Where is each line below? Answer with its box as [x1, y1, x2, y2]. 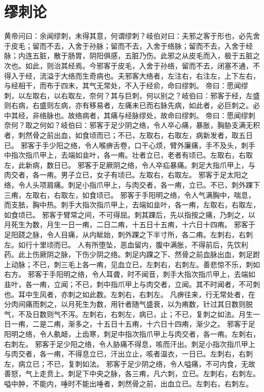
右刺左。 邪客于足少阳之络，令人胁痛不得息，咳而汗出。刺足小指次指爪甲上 [4, 338, 255, 349]
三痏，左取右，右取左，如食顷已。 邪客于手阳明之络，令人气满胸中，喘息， [4, 189, 255, 200]
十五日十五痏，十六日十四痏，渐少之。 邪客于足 [96, 318, 255, 329]
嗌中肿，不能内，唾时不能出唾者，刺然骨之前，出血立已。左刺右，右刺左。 [4, 378, 253, 388]
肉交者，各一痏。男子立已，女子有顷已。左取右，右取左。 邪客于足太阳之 [4, 169, 248, 180]
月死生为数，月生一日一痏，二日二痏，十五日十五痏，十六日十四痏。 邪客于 [4, 219, 255, 230]
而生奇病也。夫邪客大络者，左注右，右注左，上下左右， [75, 70, 260, 81]
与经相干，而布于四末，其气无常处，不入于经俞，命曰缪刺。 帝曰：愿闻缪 [4, 80, 248, 91]
